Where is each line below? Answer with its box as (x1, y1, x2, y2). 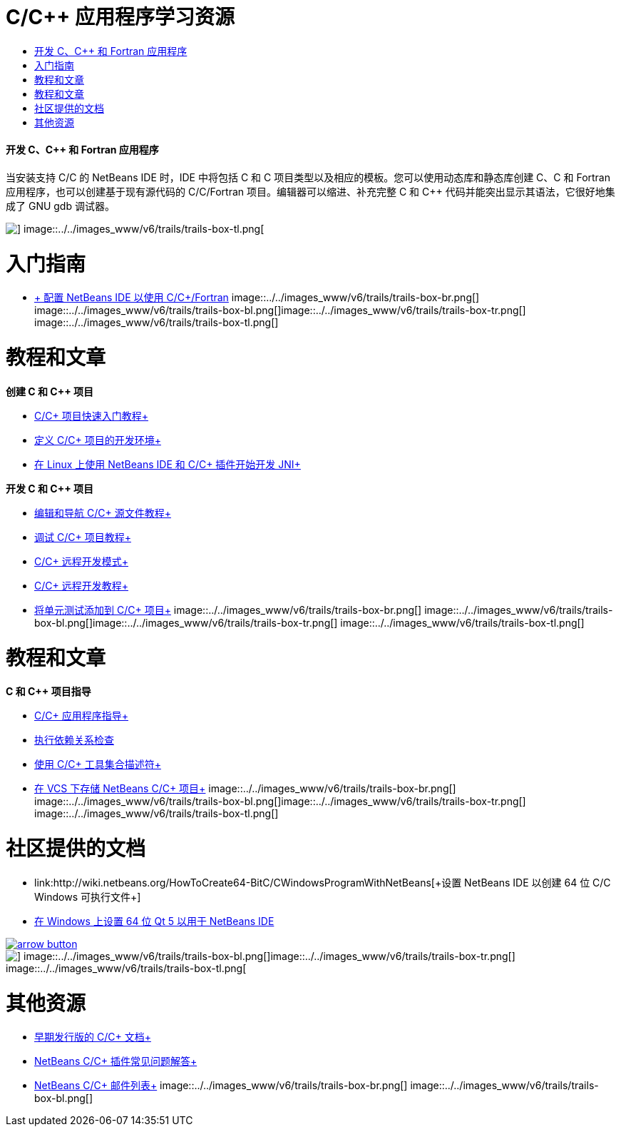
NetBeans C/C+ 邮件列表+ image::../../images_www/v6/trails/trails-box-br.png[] (34, 1079, 408, 1092)
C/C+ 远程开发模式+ (34, 555, 128, 567)
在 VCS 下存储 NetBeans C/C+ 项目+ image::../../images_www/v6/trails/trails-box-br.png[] (34, 782, 456, 795)
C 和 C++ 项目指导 (6, 685, 91, 698)
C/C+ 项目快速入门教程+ (34, 409, 148, 422)
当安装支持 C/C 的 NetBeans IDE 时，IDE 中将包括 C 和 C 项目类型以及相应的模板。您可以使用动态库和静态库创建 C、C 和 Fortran (6, 171, 610, 183)
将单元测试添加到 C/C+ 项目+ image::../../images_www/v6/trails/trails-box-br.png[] (34, 603, 422, 616)
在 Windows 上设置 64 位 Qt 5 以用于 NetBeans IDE (34, 914, 274, 927)
